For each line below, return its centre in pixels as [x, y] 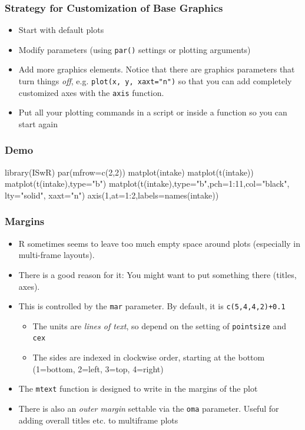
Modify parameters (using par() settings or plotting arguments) [135, 49]
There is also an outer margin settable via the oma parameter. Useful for [149, 408]
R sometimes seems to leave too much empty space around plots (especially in [160, 243]
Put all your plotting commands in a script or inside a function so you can [153, 112]
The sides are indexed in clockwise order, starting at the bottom [149, 357]
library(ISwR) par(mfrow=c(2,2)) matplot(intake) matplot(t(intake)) [129, 172]
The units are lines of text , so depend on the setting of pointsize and [159, 325]
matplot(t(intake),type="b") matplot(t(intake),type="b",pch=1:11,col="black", [147, 183]
